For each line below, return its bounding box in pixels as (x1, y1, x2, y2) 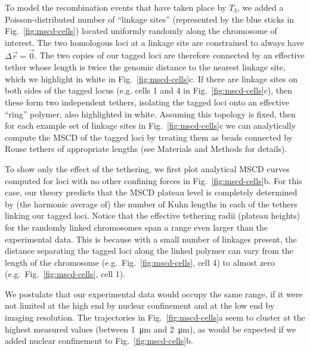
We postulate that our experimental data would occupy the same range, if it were (5, 287, 303, 300)
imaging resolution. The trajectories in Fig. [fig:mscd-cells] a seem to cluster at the (5, 311, 305, 324)
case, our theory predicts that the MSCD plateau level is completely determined (5, 186, 297, 198)
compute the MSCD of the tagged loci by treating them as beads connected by (5, 131, 293, 143)
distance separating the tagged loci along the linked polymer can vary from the (5, 244, 294, 257)
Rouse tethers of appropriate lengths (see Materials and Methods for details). (5, 142, 287, 155)
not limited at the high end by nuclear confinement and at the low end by (5, 299, 275, 312)
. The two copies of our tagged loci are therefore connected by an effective (34, 49, 305, 61)
